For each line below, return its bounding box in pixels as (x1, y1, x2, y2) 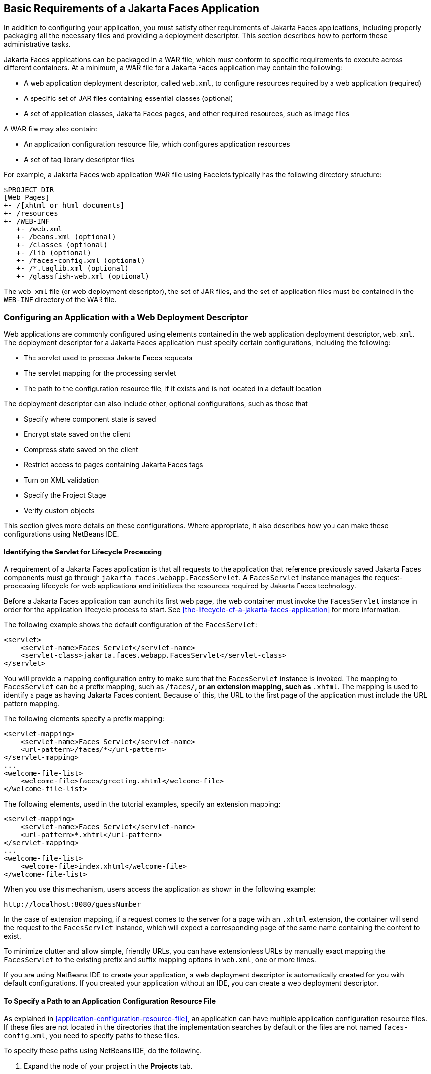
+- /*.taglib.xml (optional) (16, 264, 129, 273)
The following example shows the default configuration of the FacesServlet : (4, 620, 257, 629)
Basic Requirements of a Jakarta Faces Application (4, 2, 260, 15)
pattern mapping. (4, 699, 60, 708)
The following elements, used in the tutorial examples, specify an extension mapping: (4, 800, 281, 809)
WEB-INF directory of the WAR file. (4, 295, 117, 304)
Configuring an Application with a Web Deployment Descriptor (4, 312, 248, 322)
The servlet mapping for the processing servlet (24, 369, 176, 378)
